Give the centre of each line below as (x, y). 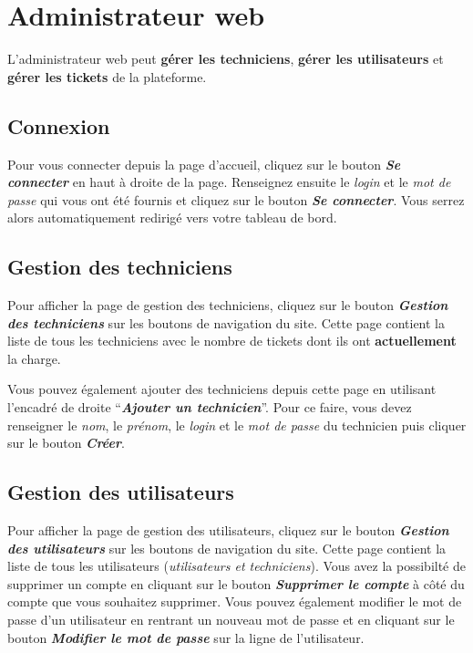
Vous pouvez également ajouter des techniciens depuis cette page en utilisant (222, 389)
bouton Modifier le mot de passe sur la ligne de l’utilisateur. (186, 637)
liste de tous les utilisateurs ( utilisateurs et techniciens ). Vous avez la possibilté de (237, 566)
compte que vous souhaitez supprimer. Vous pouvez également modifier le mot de (235, 601)
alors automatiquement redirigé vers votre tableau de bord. (172, 218)
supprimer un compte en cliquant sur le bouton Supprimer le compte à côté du (236, 583)
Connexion (59, 125)
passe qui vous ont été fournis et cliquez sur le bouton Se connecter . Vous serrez (236, 199)
